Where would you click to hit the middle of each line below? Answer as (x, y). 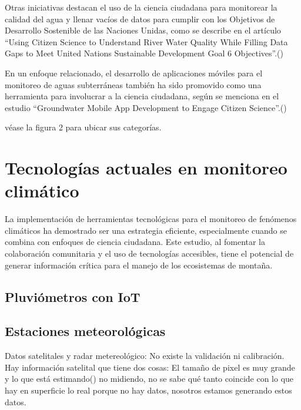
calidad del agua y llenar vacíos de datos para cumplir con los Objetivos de (140, 19)
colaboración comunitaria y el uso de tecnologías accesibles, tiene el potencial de (149, 253)
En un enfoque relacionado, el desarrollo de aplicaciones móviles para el (134, 73)
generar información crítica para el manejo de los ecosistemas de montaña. (139, 265)
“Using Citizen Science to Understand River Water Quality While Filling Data (146, 41)
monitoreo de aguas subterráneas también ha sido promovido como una (133, 84)
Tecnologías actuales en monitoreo (146, 168)
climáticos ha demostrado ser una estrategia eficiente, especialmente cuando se (146, 230)
